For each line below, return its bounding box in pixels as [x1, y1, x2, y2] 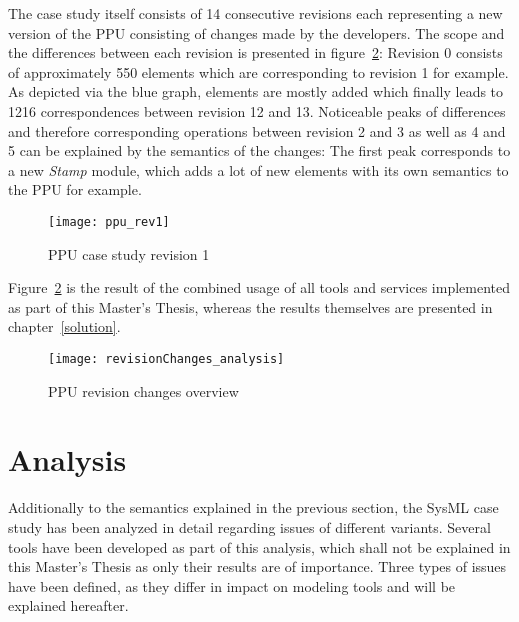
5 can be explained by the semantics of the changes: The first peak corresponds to [8, 140, 511, 161]
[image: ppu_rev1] [48, 214, 170, 229]
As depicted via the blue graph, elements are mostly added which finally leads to [8, 81, 504, 102]
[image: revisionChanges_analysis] [48, 351, 285, 366]
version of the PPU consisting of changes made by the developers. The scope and [8, 22, 505, 43]
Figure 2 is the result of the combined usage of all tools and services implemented [8, 277, 511, 298]
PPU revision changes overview [48, 380, 239, 401]
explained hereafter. [8, 595, 129, 616]
